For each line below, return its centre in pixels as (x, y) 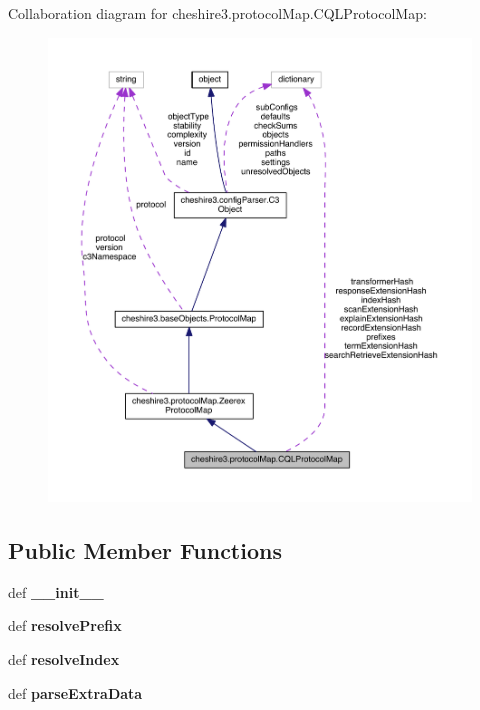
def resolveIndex (64, 658)
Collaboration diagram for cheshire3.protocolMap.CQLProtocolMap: (217, 13)
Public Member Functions (145, 549)
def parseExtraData (75, 692)
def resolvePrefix (65, 625)
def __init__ (56, 591)
